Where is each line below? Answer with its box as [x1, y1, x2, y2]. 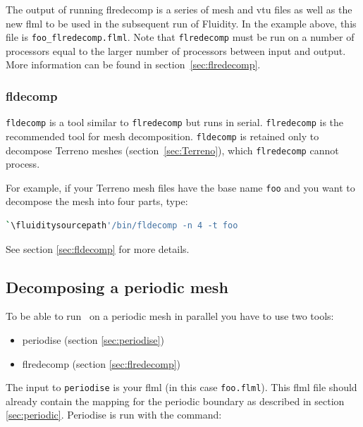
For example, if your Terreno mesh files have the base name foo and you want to [6, 180, 355, 194]
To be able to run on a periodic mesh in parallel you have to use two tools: [6, 309, 334, 323]
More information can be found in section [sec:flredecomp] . [6, 57, 261, 72]
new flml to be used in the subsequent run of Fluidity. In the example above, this [6, 16, 357, 30]
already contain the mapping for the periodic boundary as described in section [6, 393, 345, 408]
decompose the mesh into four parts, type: [6, 194, 188, 209]
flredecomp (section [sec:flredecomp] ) [22, 356, 181, 371]
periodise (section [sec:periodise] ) [22, 333, 164, 347]
